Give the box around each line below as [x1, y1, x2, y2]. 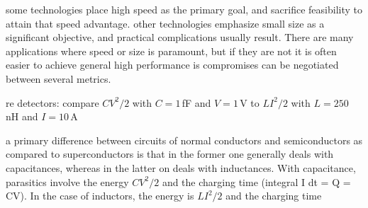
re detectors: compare [6, 95, 99, 110]
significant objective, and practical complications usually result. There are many [6, 30, 354, 45]
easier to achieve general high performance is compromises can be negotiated [6, 57, 339, 72]
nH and [6, 109, 38, 124]
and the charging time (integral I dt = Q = [162, 174, 351, 189]
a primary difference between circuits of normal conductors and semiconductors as [6, 132, 363, 147]
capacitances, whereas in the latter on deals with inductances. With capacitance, [6, 160, 356, 175]
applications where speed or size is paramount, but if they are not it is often [6, 43, 337, 58]
